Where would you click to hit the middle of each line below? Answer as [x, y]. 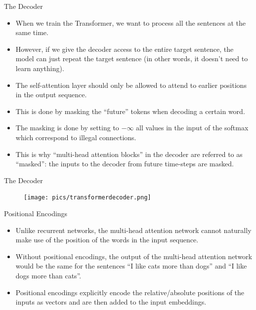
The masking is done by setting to [67, 128]
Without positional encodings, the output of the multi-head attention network [134, 256]
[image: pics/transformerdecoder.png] [87, 198]
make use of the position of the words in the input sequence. [107, 240]
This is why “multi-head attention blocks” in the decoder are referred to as [129, 154]
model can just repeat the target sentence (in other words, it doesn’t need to [132, 58]
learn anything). [40, 68]
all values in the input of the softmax [192, 128]
